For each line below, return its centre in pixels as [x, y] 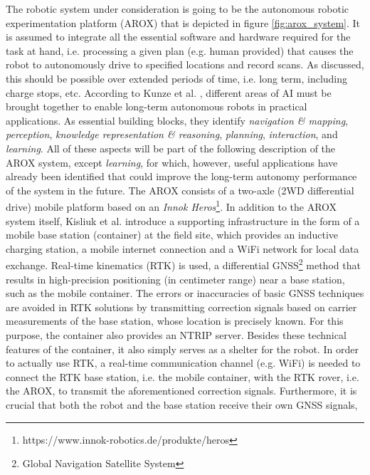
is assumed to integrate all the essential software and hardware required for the [178, 37]
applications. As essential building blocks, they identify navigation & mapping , [177, 120]
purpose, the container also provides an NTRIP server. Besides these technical [176, 334]
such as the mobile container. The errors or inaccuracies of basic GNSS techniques [185, 293]
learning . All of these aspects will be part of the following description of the [171, 148]
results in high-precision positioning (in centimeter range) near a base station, [175, 279]
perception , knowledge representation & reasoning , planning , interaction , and [172, 134]
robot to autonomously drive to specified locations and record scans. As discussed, [185, 64]
